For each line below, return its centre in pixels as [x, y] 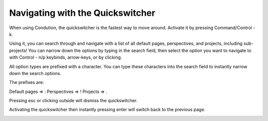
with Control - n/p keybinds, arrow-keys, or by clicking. [66, 57]
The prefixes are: [27, 82]
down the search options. [35, 73]
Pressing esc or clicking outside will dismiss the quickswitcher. [73, 101]
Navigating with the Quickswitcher [82, 13]
